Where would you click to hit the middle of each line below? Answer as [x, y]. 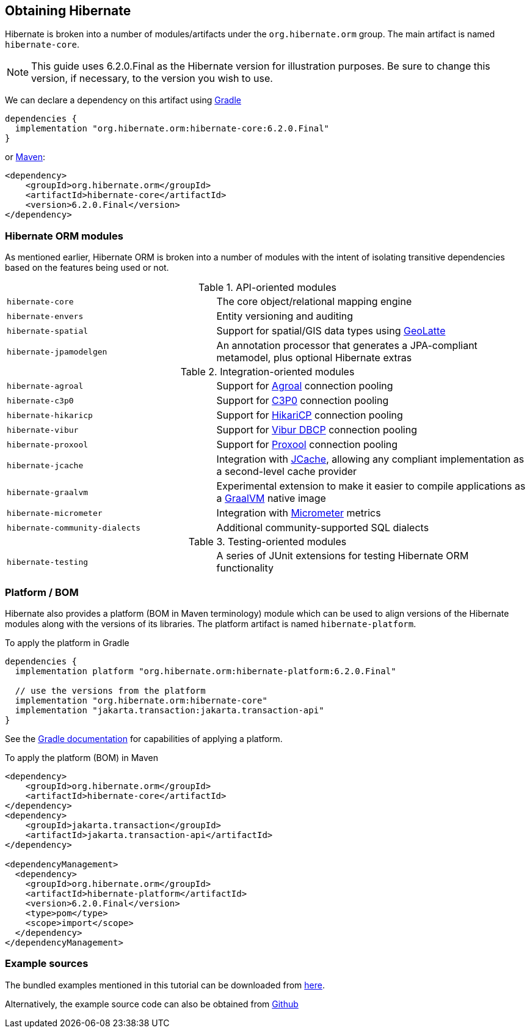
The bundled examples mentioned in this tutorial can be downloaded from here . [165, 985]
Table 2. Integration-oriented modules [267, 372]
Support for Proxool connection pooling [307, 445]
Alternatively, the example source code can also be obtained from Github [152, 1004]
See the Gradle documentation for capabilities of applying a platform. [144, 738]
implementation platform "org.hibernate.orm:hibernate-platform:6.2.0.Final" [205, 671]
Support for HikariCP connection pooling [310, 415]
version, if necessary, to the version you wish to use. [152, 79]
